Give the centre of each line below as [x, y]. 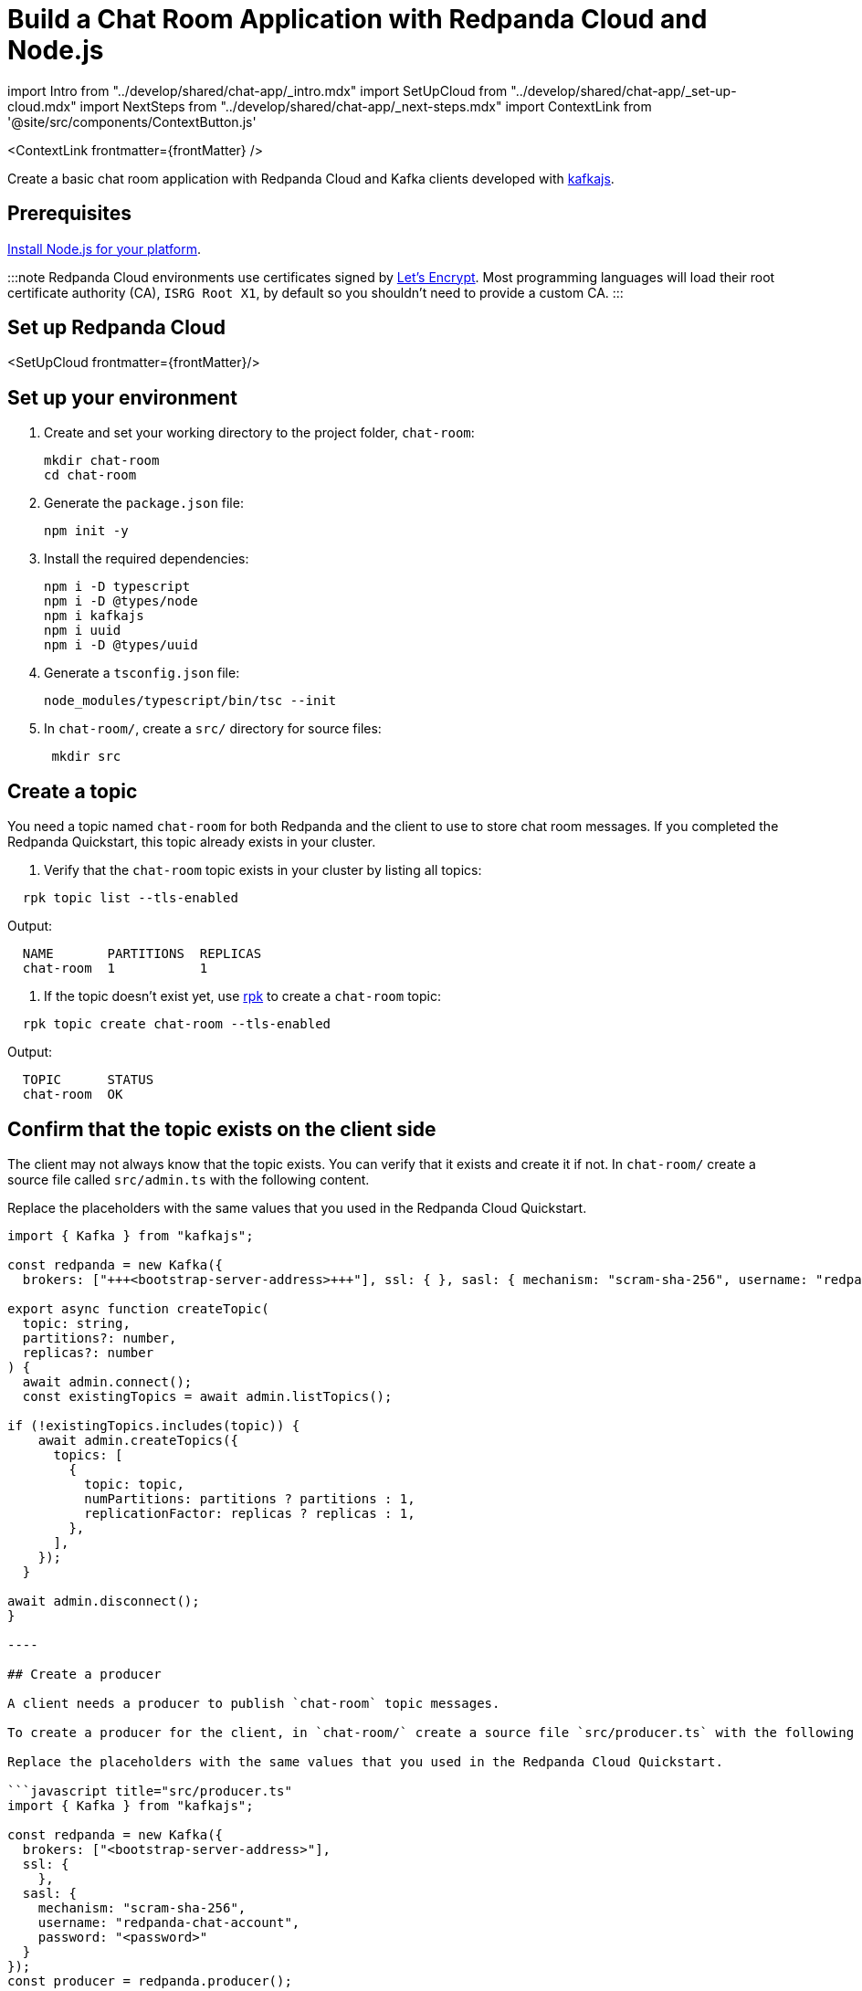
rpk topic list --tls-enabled [130, 898]
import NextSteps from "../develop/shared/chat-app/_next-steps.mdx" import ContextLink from [366, 106]
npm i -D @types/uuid [121, 645]
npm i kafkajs [94, 616]
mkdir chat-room [102, 461]
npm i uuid [83, 631]
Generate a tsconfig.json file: [142, 673]
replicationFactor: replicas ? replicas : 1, [250, 1513]
